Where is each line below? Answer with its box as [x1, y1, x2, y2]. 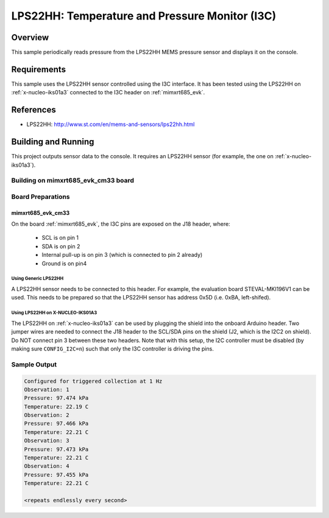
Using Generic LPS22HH [11, 276, 64, 282]
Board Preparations [11, 192, 70, 201]
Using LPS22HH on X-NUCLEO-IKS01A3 [11, 310, 97, 316]
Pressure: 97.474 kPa [24, 394, 89, 402]
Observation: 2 [24, 411, 69, 419]
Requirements [11, 64, 66, 74]
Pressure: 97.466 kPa [24, 420, 89, 427]
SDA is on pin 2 [41, 242, 80, 250]
